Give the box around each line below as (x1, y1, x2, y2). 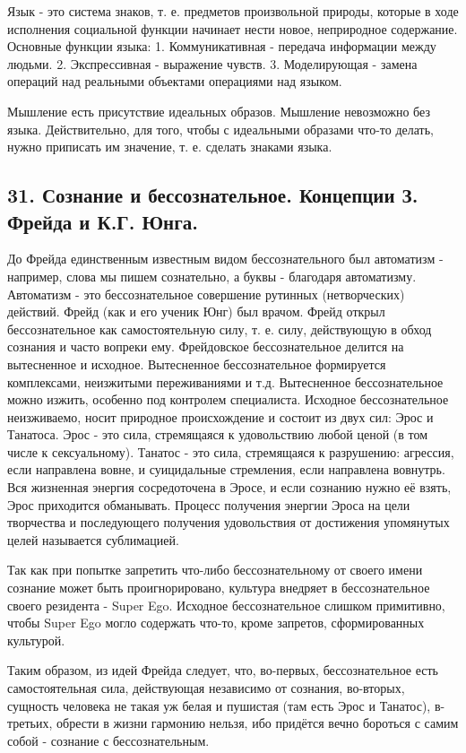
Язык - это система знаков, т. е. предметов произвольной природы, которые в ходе (7, 2, 459, 20)
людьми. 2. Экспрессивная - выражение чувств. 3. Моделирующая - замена (7, 54, 418, 73)
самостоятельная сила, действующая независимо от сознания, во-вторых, (7, 679, 405, 697)
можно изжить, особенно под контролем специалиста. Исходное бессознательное (7, 390, 449, 409)
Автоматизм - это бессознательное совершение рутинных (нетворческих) (7, 284, 405, 303)
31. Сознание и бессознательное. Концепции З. (7, 181, 419, 209)
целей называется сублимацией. (7, 530, 179, 549)
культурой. (7, 630, 65, 649)
